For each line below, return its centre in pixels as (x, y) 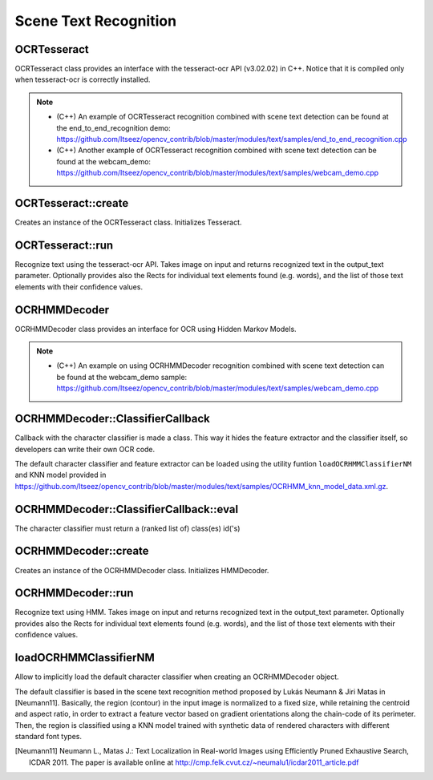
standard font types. (48, 737)
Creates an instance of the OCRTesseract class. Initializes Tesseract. (128, 222)
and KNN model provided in (61, 475)
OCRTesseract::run (64, 245)
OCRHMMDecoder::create (82, 551)
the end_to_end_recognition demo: (114, 127)
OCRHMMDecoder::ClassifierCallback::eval (127, 509)
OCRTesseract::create (72, 203)
